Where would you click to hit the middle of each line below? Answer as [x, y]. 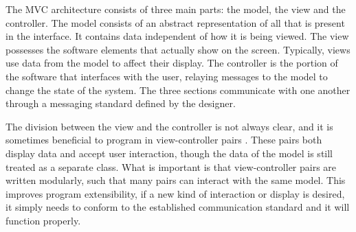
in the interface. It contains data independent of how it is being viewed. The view [177, 36]
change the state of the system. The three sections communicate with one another [178, 90]
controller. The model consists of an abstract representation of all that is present [175, 22]
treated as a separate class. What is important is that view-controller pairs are [171, 166]
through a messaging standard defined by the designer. [121, 103]
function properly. [43, 220]
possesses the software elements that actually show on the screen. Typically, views [178, 49]
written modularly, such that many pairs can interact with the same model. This [176, 180]
